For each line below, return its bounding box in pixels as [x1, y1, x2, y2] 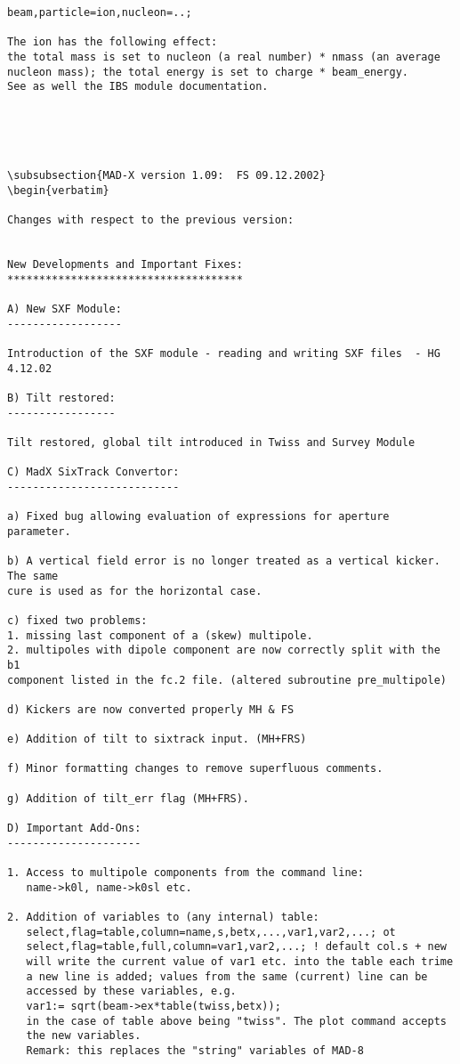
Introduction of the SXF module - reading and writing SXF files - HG [7, 347, 440, 361]
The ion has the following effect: [7, 36, 218, 49]
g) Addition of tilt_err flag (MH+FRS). [7, 792, 250, 805]
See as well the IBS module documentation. [7, 80, 269, 93]
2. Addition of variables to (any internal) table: [7, 911, 319, 924]
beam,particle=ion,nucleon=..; [7, 6, 192, 19]
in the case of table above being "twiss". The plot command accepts [26, 1014, 447, 1027]
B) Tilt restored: [7, 392, 116, 405]
